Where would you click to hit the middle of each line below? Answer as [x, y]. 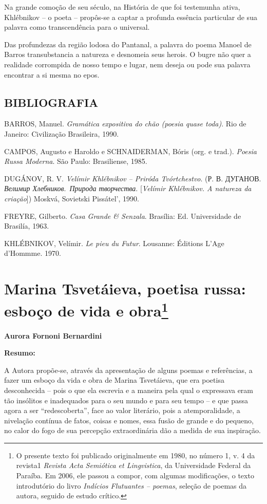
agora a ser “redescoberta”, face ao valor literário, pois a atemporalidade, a [122, 410]
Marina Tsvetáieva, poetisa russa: [125, 288]
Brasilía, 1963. [27, 226]
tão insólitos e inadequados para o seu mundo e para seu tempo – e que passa [126, 400]
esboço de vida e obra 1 [86, 310]
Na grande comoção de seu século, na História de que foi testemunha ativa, [122, 7]
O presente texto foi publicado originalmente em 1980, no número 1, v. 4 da [136, 455]
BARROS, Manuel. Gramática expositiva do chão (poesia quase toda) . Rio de [125, 124]
